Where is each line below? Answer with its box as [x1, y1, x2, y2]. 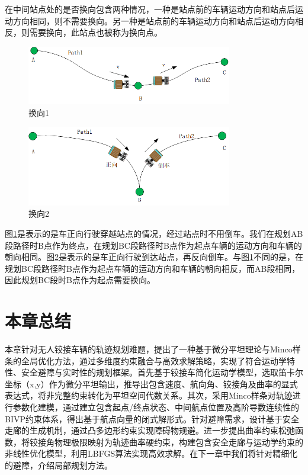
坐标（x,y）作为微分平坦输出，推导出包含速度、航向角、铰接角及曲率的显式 [5, 377, 298, 390]
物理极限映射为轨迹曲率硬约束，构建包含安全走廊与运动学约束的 [54, 435, 303, 448]
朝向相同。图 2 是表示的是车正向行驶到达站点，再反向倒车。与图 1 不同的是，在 [5, 251, 303, 263]
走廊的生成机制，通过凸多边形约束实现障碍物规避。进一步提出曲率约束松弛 [5, 424, 295, 437]
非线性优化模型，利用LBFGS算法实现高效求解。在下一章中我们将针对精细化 [5, 447, 298, 460]
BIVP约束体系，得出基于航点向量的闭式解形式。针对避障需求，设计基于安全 [5, 412, 299, 425]
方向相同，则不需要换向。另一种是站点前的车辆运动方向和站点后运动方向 [12, 14, 295, 27]
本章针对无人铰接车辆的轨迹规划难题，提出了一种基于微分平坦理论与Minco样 [5, 343, 301, 355]
